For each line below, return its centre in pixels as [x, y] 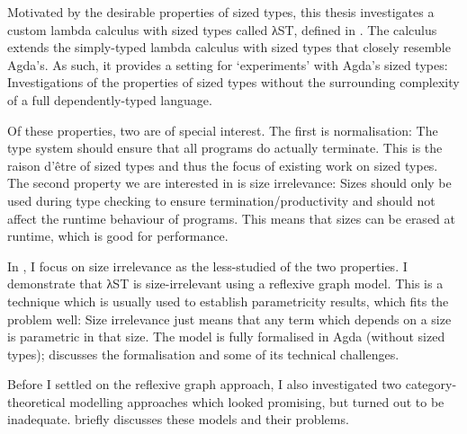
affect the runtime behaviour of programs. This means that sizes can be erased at [231, 218]
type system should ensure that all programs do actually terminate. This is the [225, 148]
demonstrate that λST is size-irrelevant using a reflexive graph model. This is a [225, 283]
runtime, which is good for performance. [118, 236]
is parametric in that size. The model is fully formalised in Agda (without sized [226, 337]
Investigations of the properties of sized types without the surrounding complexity [233, 82]
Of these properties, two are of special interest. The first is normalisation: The [223, 130]
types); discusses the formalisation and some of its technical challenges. [203, 354]
